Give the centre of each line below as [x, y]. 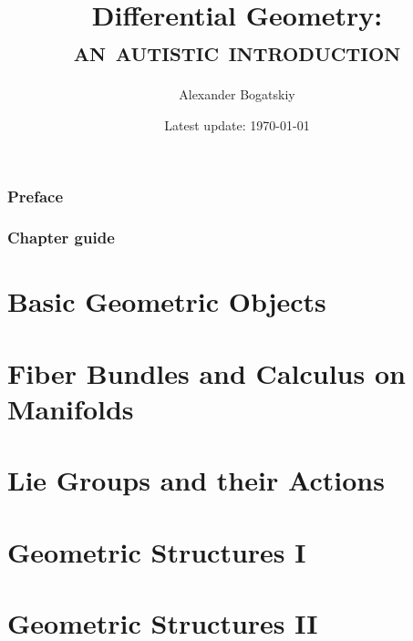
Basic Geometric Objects [167, 301]
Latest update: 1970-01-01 [237, 124]
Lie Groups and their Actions [196, 480]
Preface [36, 196]
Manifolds [71, 409]
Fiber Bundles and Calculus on [206, 372]
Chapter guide [61, 238]
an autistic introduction [237, 51]
